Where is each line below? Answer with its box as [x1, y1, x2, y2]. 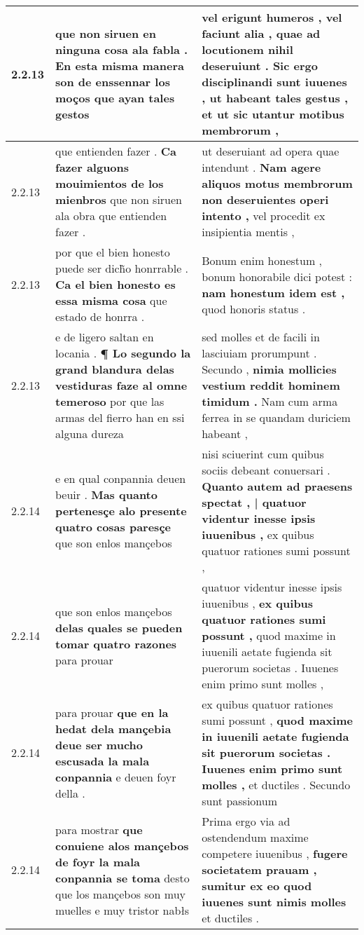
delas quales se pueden [55, 619, 183, 636]
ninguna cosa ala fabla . [55, 41, 188, 57]
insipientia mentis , [202, 224, 295, 240]
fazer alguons [55, 159, 129, 175]
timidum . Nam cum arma [202, 393, 338, 409]
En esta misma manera [55, 57, 184, 74]
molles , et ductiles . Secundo [202, 777, 351, 793]
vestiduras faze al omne [55, 377, 188, 393]
